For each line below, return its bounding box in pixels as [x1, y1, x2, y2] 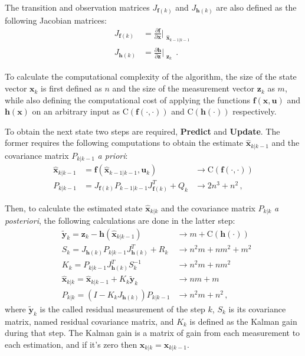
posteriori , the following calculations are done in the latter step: [5, 214, 235, 227]
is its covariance [228, 302, 286, 315]
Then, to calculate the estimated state [5, 201, 143, 214]
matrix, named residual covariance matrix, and [5, 315, 174, 327]
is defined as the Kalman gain [189, 315, 297, 327]
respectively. [232, 105, 277, 117]
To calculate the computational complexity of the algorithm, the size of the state [5, 70, 297, 83]
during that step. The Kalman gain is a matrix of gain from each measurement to [5, 326, 300, 339]
